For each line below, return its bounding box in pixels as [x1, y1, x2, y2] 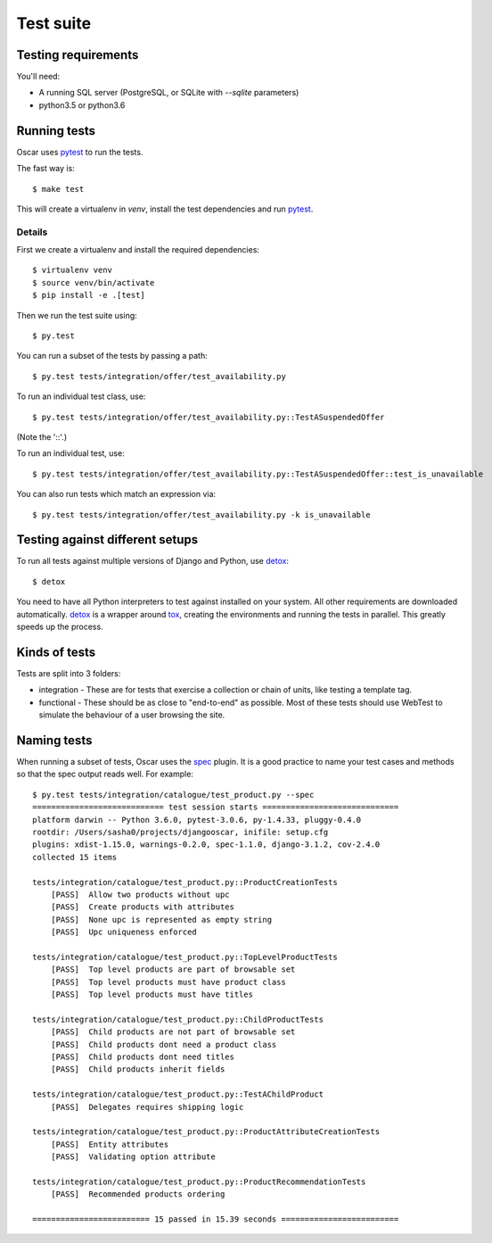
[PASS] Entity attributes [50, 1139, 169, 1149]
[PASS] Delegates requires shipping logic [50, 1102, 244, 1112]
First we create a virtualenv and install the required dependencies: [16, 244, 260, 255]
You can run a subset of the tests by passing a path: [16, 351, 209, 361]
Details [16, 226, 48, 238]
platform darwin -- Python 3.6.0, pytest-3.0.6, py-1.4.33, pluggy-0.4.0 [32, 815, 362, 825]
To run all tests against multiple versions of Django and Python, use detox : [16, 556, 290, 567]
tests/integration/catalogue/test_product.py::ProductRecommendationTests [32, 1176, 366, 1187]
